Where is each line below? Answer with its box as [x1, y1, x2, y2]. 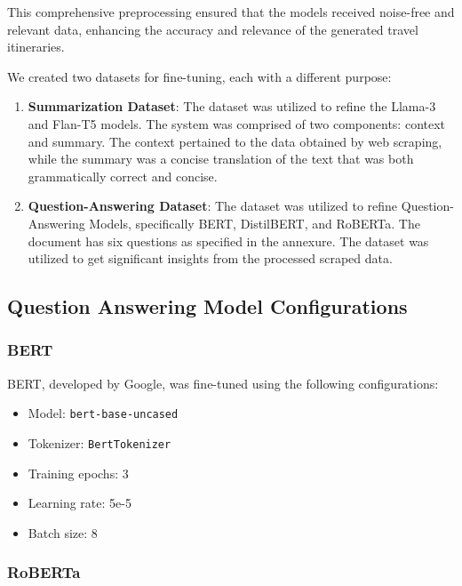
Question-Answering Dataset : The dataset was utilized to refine [28, 197, 398, 215]
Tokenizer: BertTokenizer [28, 433, 171, 452]
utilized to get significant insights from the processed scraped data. [28, 249, 393, 268]
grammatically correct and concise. [28, 166, 218, 185]
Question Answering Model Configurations [7, 293, 408, 320]
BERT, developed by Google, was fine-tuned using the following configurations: [7, 373, 439, 392]
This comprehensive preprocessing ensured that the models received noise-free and [7, 3, 455, 20]
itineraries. [7, 37, 65, 56]
